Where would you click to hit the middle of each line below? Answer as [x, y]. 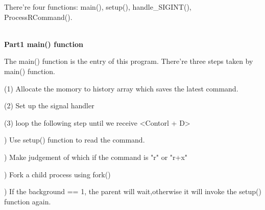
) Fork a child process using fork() [57, 174]
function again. [28, 201]
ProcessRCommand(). [38, 17]
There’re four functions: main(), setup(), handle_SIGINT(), [98, 7]
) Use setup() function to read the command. [75, 140]
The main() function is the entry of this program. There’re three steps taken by [129, 61]
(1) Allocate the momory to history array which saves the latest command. [121, 88]
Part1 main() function [44, 44]
